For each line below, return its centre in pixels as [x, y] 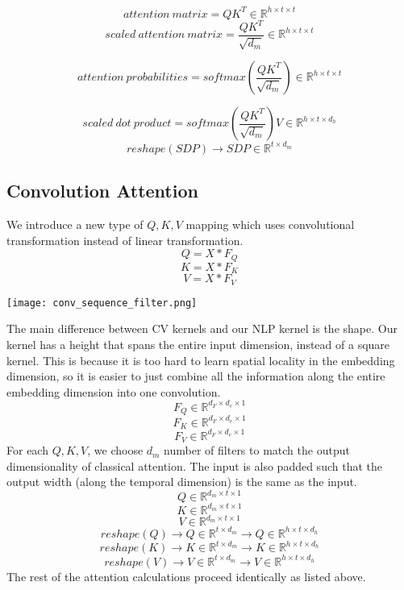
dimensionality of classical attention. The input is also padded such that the [194, 465]
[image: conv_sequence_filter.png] [102, 303]
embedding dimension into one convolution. [114, 391]
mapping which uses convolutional [270, 224]
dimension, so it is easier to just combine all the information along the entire [196, 376]
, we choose [115, 450]
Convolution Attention [102, 191]
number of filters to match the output [257, 450]
